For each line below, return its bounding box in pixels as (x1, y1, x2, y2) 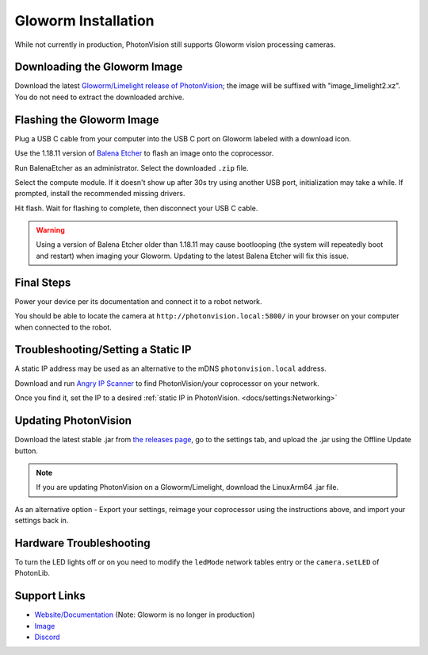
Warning (36, 225, 65, 235)
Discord (34, 632, 60, 642)
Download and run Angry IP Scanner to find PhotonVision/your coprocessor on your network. (14, 378, 320, 388)
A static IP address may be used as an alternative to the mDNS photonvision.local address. (14, 364, 327, 373)
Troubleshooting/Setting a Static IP (14, 343, 192, 356)
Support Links (14, 589, 86, 603)
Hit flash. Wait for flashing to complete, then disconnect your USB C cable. (14, 203, 258, 213)
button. (14, 445, 39, 456)
